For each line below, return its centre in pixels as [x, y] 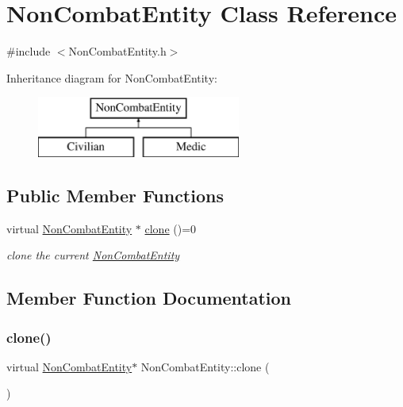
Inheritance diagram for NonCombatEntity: [112, 77]
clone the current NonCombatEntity [93, 255]
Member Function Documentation [149, 298]
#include [29, 51]
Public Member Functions [115, 195]
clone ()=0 [171, 228]
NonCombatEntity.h [117, 51]
